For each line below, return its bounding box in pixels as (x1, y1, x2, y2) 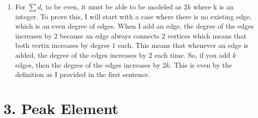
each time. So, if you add (154, 49, 231, 60)
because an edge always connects (60, 30, 160, 40)
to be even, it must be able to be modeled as (45, 1, 182, 11)
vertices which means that (167, 30, 247, 40)
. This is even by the (170, 59, 232, 70)
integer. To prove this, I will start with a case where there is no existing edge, (15, 11, 252, 21)
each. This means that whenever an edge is (118, 40, 249, 50)
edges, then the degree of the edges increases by (15, 59, 161, 70)
